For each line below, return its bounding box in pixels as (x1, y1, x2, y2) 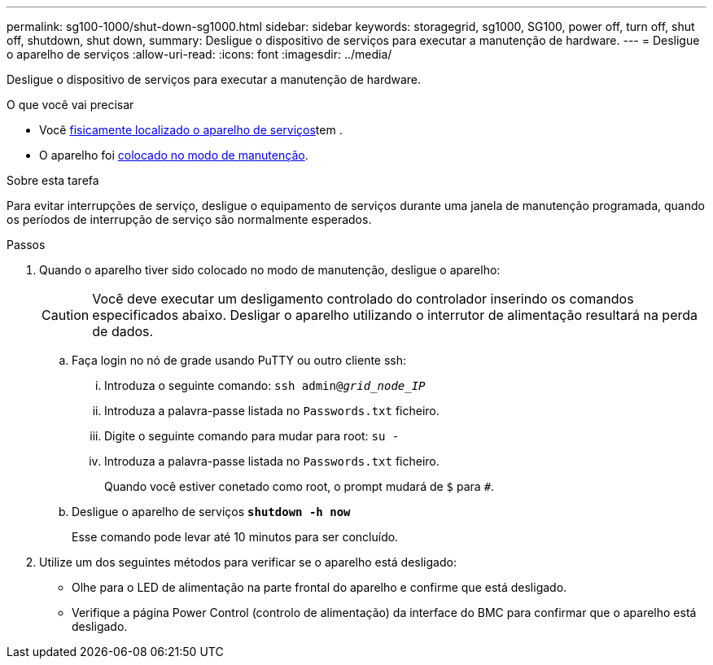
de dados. (92, 323, 154, 339)
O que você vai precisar (7, 98, 134, 112)
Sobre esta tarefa (7, 173, 99, 187)
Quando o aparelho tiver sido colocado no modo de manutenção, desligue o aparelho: (39, 263, 501, 277)
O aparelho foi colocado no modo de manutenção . (39, 148, 308, 162)
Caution (42, 307, 90, 323)
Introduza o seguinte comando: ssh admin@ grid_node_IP (104, 378, 426, 392)
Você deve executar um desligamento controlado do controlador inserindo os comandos (92, 291, 634, 307)
